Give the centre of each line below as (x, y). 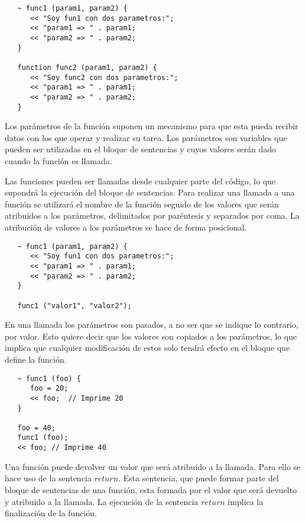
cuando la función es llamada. (59, 161)
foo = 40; (36, 428)
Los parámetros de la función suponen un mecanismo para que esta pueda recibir (152, 126)
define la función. (36, 359)
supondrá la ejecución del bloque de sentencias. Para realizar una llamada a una (150, 192)
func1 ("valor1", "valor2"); (74, 306)
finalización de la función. (51, 513)
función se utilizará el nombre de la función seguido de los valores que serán (142, 204)
